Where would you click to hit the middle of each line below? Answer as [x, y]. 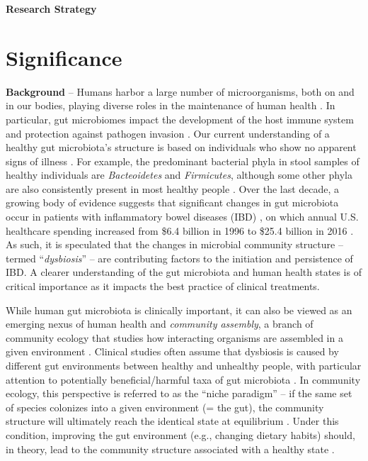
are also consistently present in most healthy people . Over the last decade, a [173, 188]
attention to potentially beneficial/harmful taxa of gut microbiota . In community [183, 379]
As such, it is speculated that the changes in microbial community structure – [174, 244]
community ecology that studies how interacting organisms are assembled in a [174, 337]
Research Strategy [51, 9]
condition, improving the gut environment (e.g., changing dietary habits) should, [180, 434]
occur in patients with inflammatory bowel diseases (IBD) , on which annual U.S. [182, 217]
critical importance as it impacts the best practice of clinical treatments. [163, 286]
